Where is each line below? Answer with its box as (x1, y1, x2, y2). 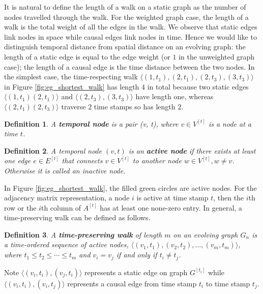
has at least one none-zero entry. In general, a (100, 202, 242, 213)
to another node (132, 155, 182, 166)
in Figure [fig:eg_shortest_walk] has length (4, 81, 139, 92)
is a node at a (208, 118, 251, 129)
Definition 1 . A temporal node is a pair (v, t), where (4, 118, 179, 129)
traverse (61, 101, 86, 111)
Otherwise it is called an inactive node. (4, 165, 126, 175)
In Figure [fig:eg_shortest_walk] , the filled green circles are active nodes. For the (4, 182, 257, 193)
